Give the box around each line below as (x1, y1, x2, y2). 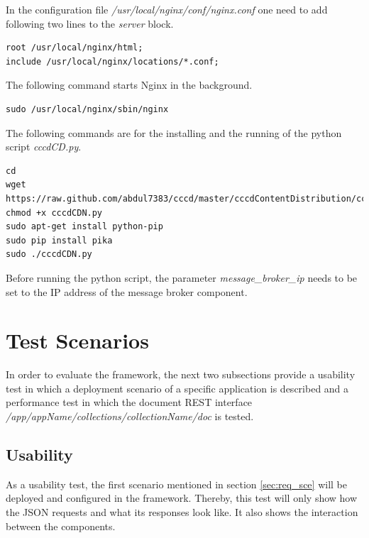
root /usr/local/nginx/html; (6, 43, 143, 53)
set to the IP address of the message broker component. (6, 284, 248, 299)
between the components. (6, 518, 116, 533)
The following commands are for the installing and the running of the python (6, 125, 342, 140)
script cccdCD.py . (6, 139, 82, 154)
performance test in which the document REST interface (6, 395, 253, 410)
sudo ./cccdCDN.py (6, 249, 92, 260)
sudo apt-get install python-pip (6, 221, 163, 232)
